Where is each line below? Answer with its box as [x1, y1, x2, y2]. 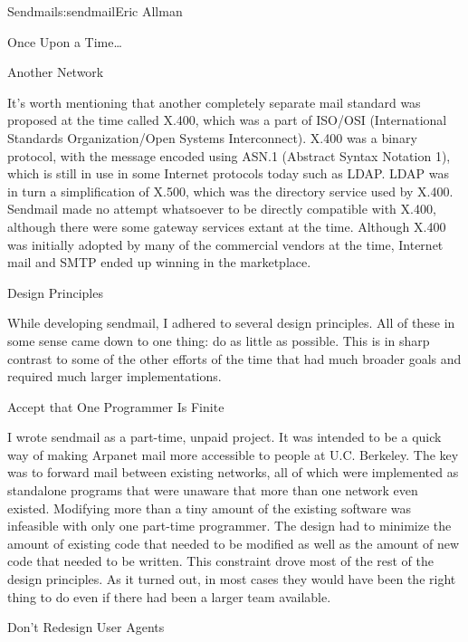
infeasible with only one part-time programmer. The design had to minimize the [7, 516, 452, 535]
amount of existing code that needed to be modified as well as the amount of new [7, 533, 460, 552]
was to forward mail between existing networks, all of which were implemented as [7, 463, 459, 482]
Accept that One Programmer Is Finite [7, 397, 224, 416]
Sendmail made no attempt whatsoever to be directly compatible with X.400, [7, 199, 436, 218]
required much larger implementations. [7, 367, 222, 386]
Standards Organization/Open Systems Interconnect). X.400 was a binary [7, 128, 417, 147]
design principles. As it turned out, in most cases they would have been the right [7, 570, 456, 589]
